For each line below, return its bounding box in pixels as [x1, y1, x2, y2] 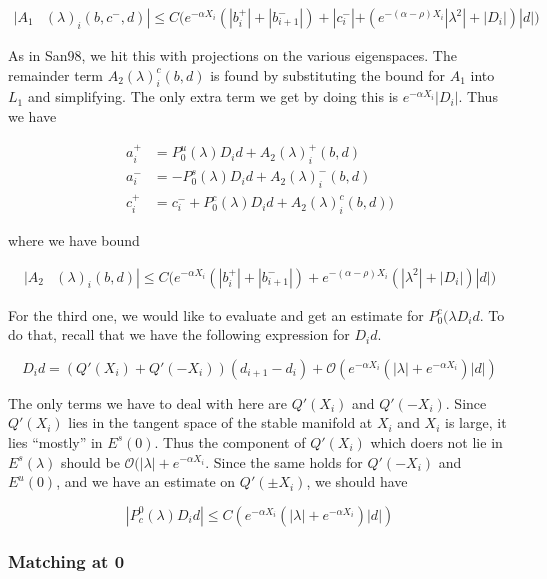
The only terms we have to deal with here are [8, 392, 287, 413]
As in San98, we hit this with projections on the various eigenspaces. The [8, 45, 457, 66]
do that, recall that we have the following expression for [8, 324, 350, 345]
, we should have [306, 471, 408, 492]
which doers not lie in [370, 431, 503, 452]
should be [61, 451, 120, 472]
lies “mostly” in [8, 431, 103, 452]
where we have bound [8, 229, 140, 250]
